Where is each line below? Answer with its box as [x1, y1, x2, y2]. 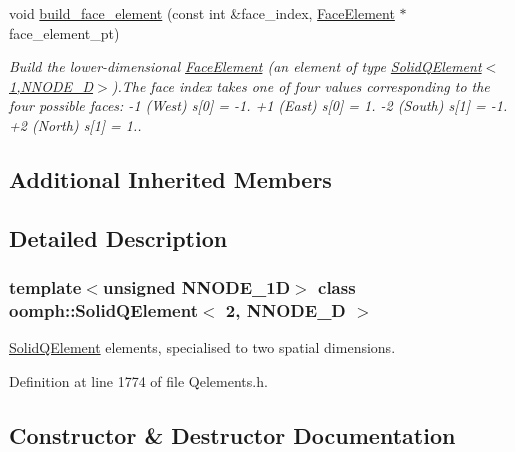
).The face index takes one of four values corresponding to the [111, 75, 490, 96]
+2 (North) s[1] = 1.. [9, 114, 142, 135]
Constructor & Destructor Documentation [9, 419, 456, 450]
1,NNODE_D [9, 75, 94, 96]
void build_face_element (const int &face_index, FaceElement [9, 3, 395, 23]
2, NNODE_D [225, 297, 346, 322]
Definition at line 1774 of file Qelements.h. [9, 370, 268, 391]
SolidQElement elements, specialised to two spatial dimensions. [9, 337, 396, 358]
